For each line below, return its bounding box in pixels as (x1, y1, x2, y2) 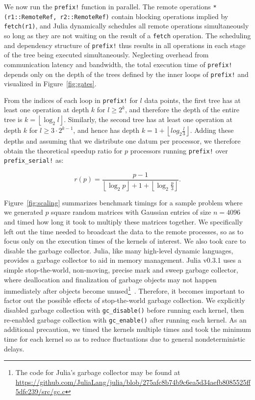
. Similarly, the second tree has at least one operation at (64, 114, 232, 125)
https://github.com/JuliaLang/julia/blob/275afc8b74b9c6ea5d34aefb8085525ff (15, 376, 251, 387)
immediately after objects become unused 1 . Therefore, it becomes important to (4, 284, 244, 296)
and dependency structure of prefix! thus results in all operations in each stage (4, 40, 246, 50)
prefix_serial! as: (4, 155, 64, 165)
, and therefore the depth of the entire (125, 104, 240, 115)
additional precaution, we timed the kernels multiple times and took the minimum (4, 324, 251, 334)
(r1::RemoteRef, (4, 13, 57, 21)
